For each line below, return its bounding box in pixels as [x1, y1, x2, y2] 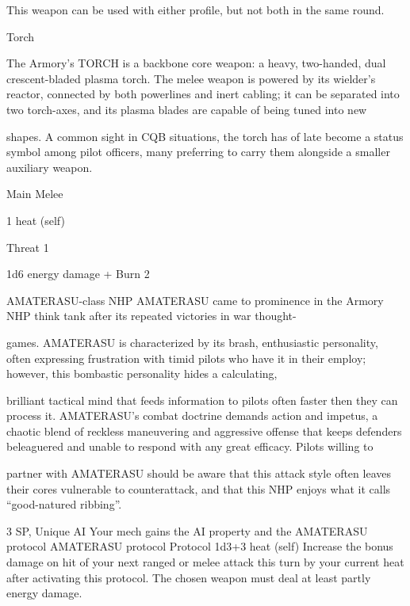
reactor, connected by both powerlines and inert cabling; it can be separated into [6, 86, 400, 102]
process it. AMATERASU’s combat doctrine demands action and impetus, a [6, 407, 378, 424]
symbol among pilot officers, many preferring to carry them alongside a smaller [6, 143, 390, 160]
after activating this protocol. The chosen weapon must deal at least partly [6, 569, 371, 585]
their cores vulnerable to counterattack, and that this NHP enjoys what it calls [6, 480, 391, 497]
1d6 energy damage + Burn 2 [6, 265, 150, 282]
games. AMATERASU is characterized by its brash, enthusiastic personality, [6, 333, 378, 350]
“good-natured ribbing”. [6, 496, 122, 513]
